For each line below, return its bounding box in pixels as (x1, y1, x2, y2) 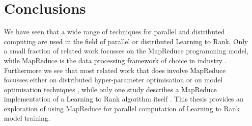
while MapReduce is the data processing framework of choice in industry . (4, 55, 227, 65)
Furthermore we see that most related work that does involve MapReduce (4, 65, 226, 75)
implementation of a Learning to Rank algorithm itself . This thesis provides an (4, 94, 244, 104)
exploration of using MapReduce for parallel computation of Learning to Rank (4, 103, 240, 113)
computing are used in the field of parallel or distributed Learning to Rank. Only (4, 36, 248, 46)
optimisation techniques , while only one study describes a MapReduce (4, 84, 217, 94)
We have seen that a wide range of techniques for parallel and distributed (4, 26, 225, 37)
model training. (4, 113, 50, 123)
